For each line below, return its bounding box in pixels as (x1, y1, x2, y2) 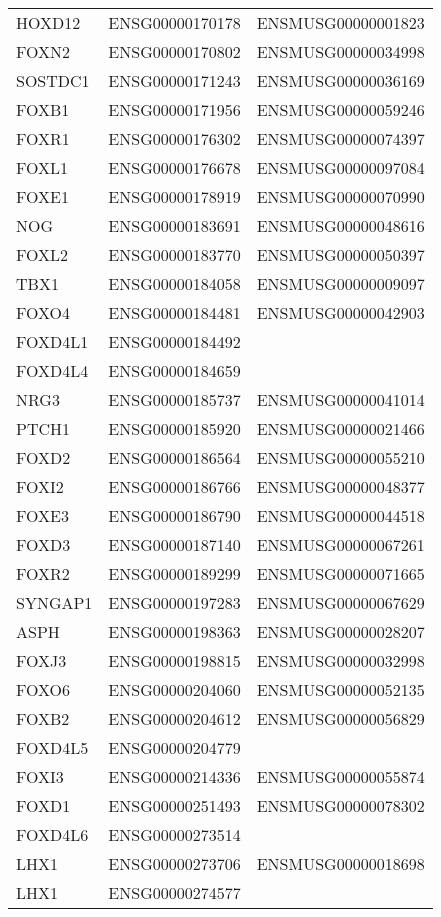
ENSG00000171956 (108, 98, 241, 121)
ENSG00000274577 (108, 881, 241, 904)
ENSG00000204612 (108, 707, 241, 730)
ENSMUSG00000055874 (256, 765, 425, 788)
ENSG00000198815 (108, 649, 241, 672)
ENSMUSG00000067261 (256, 533, 425, 556)
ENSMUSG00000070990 (256, 185, 425, 208)
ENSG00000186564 (108, 446, 241, 469)
